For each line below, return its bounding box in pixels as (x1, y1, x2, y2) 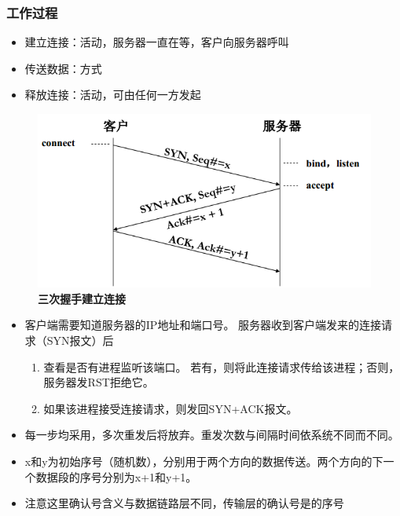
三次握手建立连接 (38, 290, 126, 306)
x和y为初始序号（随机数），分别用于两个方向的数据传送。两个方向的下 (24, 452, 383, 469)
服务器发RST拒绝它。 (43, 374, 154, 390)
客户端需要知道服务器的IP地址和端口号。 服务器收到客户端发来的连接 (24, 317, 382, 333)
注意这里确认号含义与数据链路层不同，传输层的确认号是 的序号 (24, 495, 344, 511)
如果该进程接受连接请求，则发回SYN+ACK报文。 (43, 400, 298, 416)
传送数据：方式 (24, 60, 102, 76)
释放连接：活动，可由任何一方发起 (24, 86, 201, 103)
